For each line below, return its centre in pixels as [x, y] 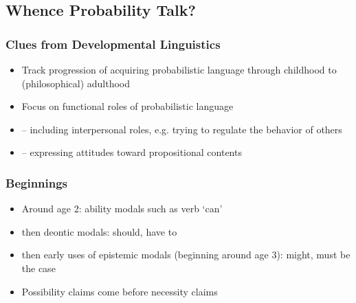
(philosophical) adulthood [76, 83]
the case [38, 268]
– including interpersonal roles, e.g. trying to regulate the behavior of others [182, 129]
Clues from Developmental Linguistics [113, 44]
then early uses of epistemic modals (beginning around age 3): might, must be [186, 255]
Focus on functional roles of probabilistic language [127, 106]
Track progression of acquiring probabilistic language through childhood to [179, 69]
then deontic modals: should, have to [99, 231]
